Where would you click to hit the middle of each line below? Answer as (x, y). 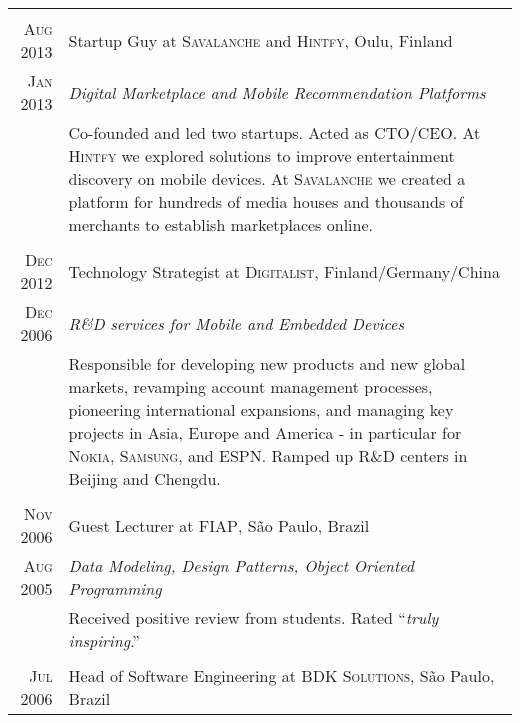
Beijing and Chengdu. (144, 478)
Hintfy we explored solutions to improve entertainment (261, 155)
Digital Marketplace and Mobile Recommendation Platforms (277, 92)
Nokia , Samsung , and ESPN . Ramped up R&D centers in (268, 455)
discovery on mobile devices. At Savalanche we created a (267, 178)
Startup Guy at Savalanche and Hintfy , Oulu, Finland (260, 40)
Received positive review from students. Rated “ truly (253, 617)
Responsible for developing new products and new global (267, 363)
